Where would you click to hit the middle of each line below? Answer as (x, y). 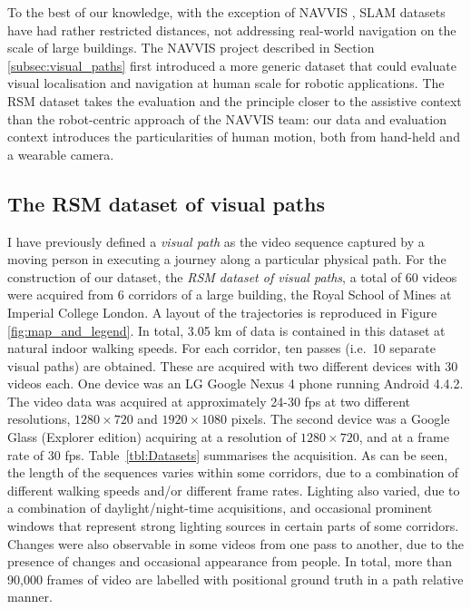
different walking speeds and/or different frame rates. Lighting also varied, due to (234, 490)
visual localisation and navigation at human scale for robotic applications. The (226, 83)
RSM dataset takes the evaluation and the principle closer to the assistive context (235, 100)
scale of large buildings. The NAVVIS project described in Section (191, 48)
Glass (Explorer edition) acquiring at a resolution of (152, 437)
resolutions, (39, 419)
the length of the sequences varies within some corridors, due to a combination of (233, 472)
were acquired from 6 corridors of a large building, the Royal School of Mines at (230, 295)
